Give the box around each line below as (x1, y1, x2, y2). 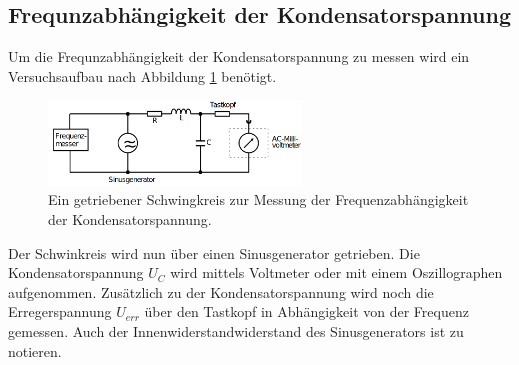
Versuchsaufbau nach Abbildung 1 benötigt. (8, 65, 277, 86)
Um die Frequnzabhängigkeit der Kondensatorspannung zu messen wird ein (8, 46, 470, 67)
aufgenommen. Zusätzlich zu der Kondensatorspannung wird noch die (8, 281, 434, 302)
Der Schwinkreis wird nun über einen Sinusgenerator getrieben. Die (8, 242, 420, 263)
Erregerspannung (8, 301, 112, 322)
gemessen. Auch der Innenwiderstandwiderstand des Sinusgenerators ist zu (8, 320, 464, 341)
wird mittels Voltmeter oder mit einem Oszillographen (170, 262, 503, 283)
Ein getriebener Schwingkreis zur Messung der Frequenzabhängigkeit (48, 189, 469, 210)
